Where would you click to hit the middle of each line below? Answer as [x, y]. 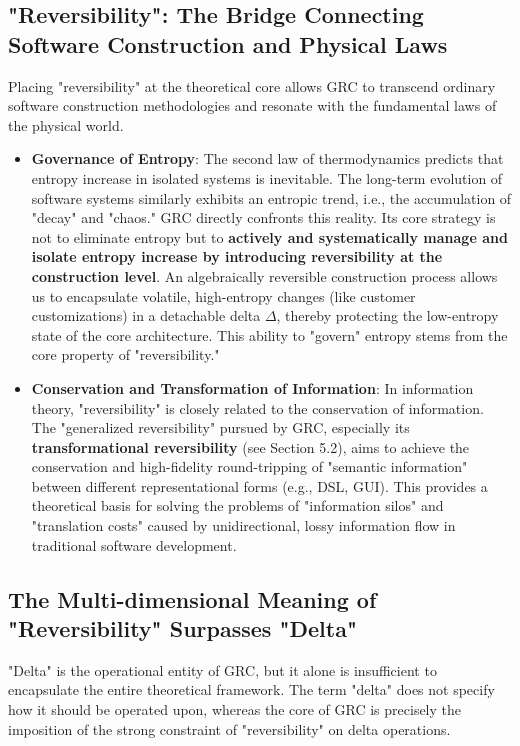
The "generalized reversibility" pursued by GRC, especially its [220, 427]
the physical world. [66, 124]
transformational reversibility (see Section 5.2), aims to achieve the [250, 446]
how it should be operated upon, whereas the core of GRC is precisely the [235, 709]
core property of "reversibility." [125, 354]
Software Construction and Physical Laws [228, 43]
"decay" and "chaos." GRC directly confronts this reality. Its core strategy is [263, 217]
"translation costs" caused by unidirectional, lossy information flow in [243, 525]
